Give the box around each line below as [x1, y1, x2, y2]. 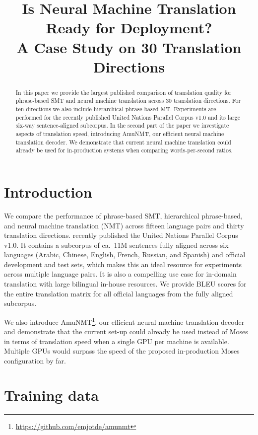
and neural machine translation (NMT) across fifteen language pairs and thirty [4, 220, 244, 230]
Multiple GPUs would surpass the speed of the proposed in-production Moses [4, 346, 240, 356]
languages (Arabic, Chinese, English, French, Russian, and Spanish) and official [4, 249, 246, 260]
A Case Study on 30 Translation [16, 37, 242, 57]
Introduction [4, 181, 92, 202]
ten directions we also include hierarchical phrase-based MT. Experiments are [15, 105, 216, 113]
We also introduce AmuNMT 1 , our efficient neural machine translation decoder [4, 315, 245, 327]
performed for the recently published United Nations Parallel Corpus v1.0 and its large [15, 113, 241, 121]
